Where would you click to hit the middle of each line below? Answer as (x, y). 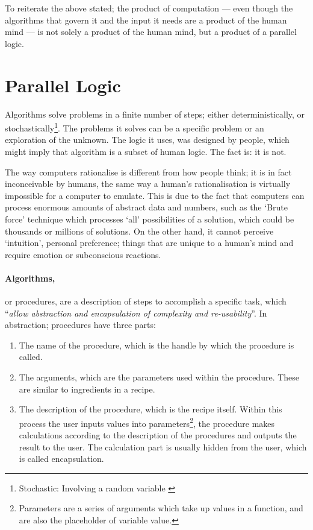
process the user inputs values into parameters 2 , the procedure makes (147, 422)
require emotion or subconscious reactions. (83, 254)
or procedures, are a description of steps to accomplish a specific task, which (146, 301)
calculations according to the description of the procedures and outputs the (158, 435)
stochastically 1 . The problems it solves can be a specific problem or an (135, 127)
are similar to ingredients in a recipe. (87, 389)
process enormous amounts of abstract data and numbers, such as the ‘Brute (146, 207)
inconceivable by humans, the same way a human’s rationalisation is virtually (148, 184)
